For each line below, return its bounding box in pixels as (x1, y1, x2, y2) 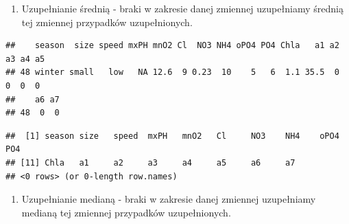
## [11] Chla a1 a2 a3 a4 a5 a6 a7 (5, 157, 296, 168)
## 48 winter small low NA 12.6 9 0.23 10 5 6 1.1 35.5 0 (5, 67, 339, 78)
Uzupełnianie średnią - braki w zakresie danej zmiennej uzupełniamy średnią (21, 1, 344, 15)
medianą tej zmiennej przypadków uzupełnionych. (21, 205, 231, 219)
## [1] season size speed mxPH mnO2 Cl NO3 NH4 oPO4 (5, 131, 339, 141)
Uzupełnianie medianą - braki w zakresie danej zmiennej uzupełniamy (21, 192, 316, 206)
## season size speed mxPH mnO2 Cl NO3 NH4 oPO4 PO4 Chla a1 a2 (5, 41, 339, 51)
